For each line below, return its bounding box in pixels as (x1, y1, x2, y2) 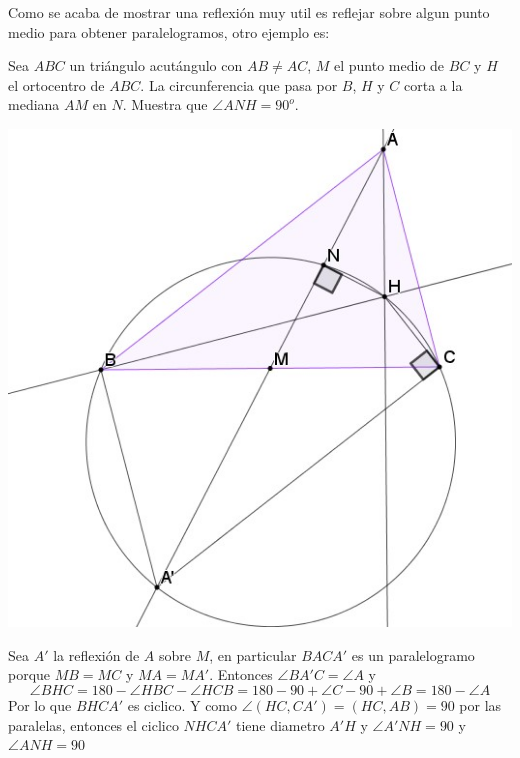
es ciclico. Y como (127, 694, 238, 715)
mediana (8, 94, 60, 115)
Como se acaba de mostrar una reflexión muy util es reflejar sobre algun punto (8, 2, 490, 22)
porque (8, 664, 51, 685)
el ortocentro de (8, 74, 105, 95)
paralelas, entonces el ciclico (8, 714, 179, 735)
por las (459, 694, 502, 715)
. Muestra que (122, 94, 208, 115)
